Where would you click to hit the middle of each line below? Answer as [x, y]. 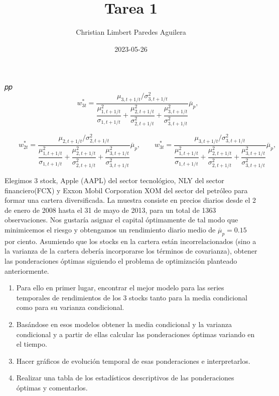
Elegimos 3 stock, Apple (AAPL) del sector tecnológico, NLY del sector [114, 180]
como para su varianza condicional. [70, 307]
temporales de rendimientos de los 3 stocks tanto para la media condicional [132, 297]
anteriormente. [27, 270]
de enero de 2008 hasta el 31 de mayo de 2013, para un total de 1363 [110, 210]
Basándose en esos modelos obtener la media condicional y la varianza [124, 324]
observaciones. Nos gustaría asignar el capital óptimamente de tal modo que [121, 220]
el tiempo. [32, 344]
